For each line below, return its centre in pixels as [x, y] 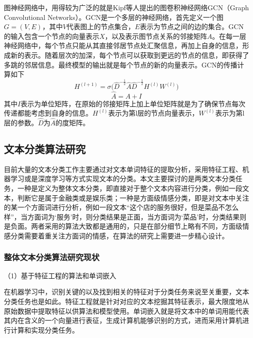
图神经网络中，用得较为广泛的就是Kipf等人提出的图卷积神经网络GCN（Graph [126, 7]
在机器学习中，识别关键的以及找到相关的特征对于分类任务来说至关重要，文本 [126, 292]
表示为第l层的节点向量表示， [154, 113]
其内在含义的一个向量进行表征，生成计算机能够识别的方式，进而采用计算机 [123, 320]
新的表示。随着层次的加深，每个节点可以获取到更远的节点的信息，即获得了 [130, 55]
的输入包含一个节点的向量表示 [52, 36]
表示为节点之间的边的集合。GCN [192, 26]
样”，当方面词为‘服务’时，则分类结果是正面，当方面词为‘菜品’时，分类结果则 [125, 216]
